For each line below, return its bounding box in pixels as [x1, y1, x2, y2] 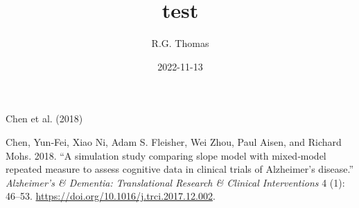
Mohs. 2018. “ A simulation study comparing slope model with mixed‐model [6, 148, 326, 162]
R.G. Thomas [151, 36, 209, 50]
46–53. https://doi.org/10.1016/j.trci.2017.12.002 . [6, 189, 216, 203]
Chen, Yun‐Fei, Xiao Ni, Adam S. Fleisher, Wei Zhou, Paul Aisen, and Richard [6, 134, 342, 149]
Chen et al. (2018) [6, 111, 83, 126]
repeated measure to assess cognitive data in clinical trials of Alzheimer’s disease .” [6, 162, 354, 176]
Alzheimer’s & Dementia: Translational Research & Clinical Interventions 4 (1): [6, 175, 345, 189]
